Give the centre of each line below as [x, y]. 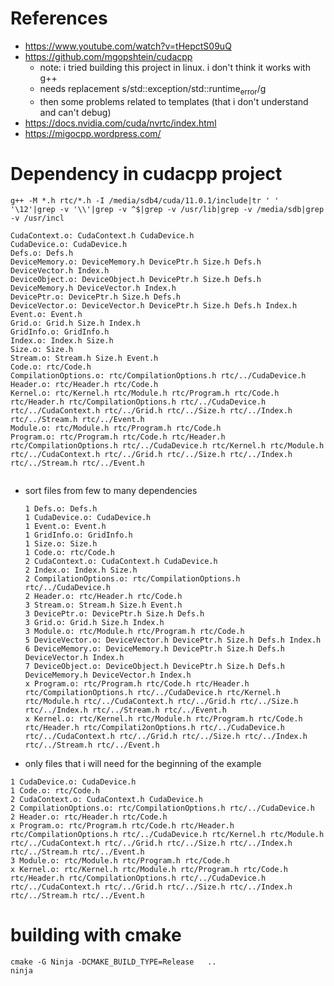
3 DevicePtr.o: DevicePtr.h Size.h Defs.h [114, 613]
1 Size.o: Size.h [61, 543]
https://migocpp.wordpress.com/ [93, 133]
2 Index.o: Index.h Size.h [81, 570]
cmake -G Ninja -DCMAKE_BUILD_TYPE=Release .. [113, 962]
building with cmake [96, 934]
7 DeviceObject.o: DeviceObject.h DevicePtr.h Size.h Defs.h [155, 666]
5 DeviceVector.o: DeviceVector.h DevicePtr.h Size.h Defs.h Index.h [173, 640]
